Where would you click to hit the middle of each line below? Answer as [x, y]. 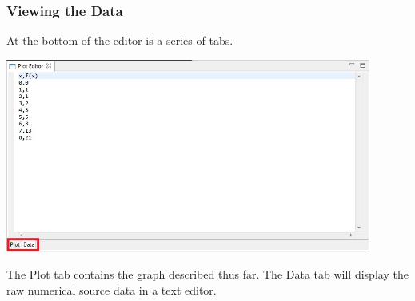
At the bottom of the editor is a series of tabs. [120, 40]
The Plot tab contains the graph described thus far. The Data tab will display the [207, 274]
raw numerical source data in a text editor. [112, 290]
